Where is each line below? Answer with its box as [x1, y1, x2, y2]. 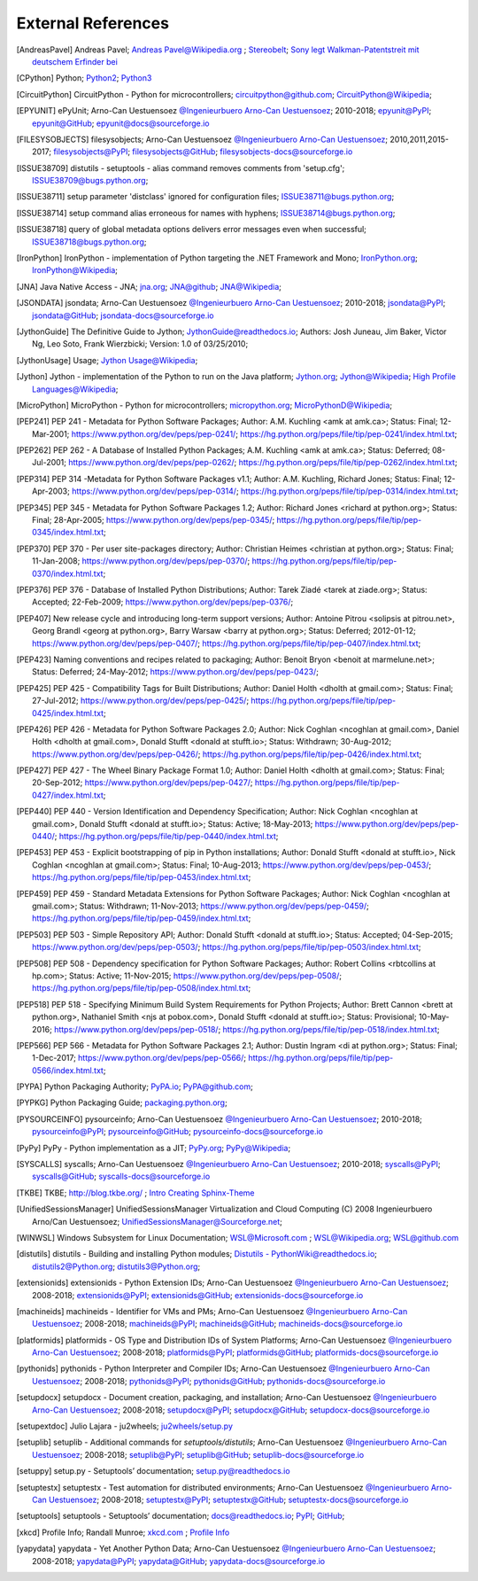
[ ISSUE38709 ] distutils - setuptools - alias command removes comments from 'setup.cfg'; [16, 162, 345, 173]
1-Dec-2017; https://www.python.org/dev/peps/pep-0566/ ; [32, 1053, 247, 1063]
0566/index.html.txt [32, 1064, 104, 1076]
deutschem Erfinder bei [32, 56, 119, 66]
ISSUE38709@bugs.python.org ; [32, 175, 149, 186]
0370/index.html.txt [32, 568, 104, 579]
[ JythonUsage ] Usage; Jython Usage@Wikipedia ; [16, 354, 198, 365]
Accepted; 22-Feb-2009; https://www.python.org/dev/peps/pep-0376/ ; [32, 596, 294, 607]
